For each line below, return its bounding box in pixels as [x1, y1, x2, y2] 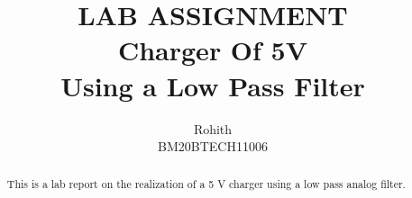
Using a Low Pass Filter [60, 67, 365, 103]
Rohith [193, 119, 233, 138]
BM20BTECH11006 [158, 137, 268, 156]
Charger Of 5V [117, 31, 308, 68]
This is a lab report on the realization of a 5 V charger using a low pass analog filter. [6, 176, 406, 192]
